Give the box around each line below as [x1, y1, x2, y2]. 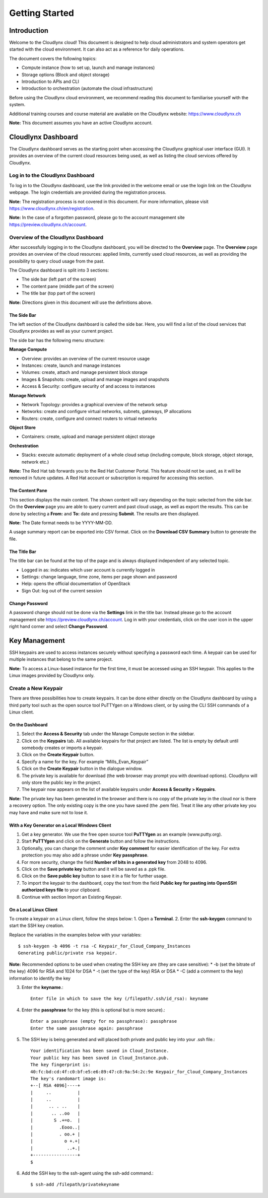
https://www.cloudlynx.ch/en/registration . [9, 205, 95, 211]
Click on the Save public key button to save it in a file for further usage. [21, 873, 168, 879]
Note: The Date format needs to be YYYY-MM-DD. [9, 520, 113, 526]
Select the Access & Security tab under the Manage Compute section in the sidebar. [21, 731, 195, 737]
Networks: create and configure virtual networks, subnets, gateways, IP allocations [21, 409, 192, 415]
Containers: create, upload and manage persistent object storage [21, 433, 155, 439]
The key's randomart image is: [30, 1075, 107, 1081]
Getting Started [9, 7, 74, 18]
